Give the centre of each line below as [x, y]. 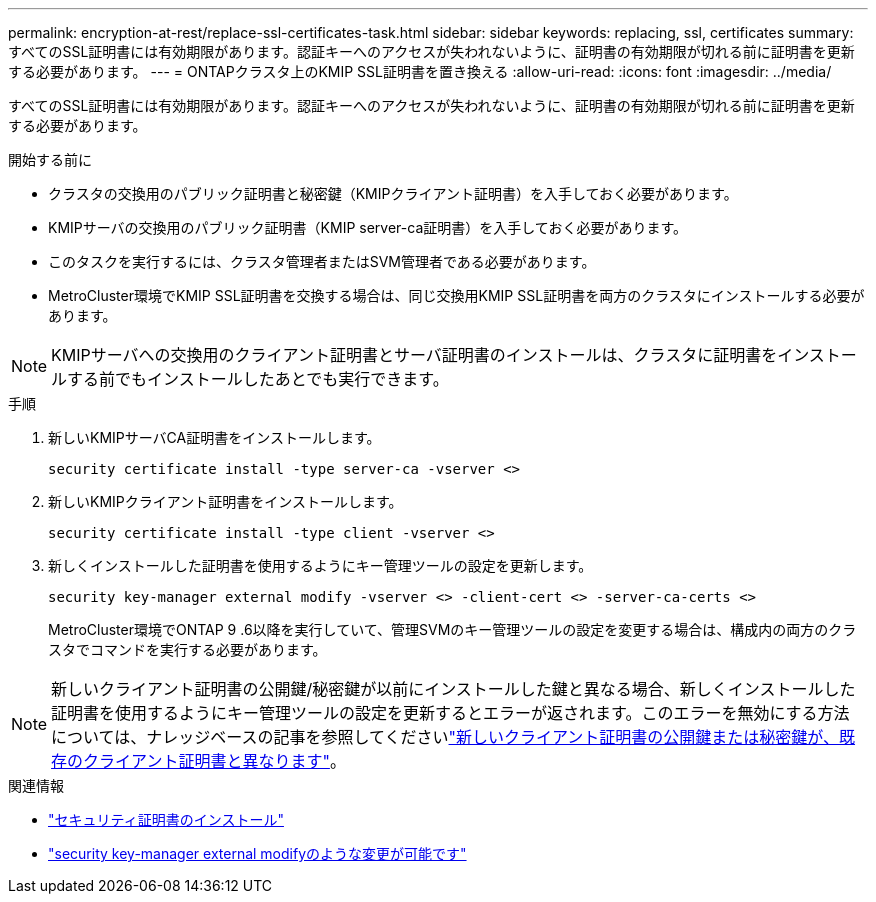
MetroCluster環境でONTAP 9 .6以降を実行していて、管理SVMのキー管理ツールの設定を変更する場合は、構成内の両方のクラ [452, 629]
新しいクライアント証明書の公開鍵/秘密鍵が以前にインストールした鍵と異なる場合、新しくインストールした [453, 689]
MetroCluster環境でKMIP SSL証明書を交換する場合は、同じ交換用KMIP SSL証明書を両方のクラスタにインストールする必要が [456, 295]
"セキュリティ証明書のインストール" [166, 819]
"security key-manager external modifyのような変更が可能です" [257, 853]
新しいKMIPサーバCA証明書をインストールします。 [214, 437]
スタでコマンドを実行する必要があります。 [187, 649]
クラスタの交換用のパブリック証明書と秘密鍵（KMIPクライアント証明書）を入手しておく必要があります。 [393, 193]
